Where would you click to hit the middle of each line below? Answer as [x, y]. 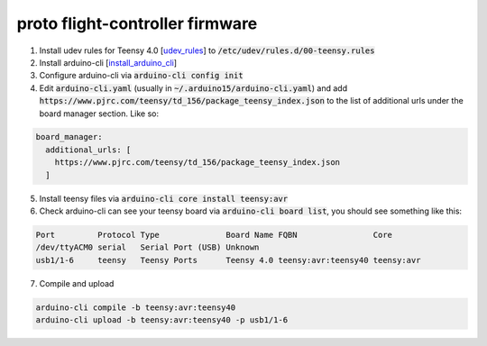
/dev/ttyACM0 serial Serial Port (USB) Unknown [147, 247]
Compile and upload [77, 283]
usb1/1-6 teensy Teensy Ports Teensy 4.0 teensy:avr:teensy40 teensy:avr [228, 260]
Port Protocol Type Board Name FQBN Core [214, 235]
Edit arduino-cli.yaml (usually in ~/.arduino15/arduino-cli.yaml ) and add [193, 88]
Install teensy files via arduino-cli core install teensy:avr [164, 198]
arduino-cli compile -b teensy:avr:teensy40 [136, 307]
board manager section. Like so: [99, 114]
